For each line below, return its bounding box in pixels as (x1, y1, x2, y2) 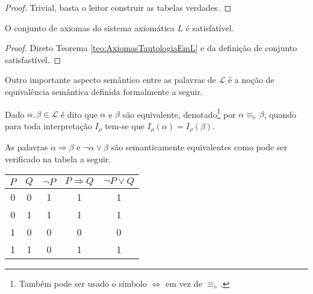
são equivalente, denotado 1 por (122, 106, 236, 120)
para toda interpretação (5, 119, 92, 132)
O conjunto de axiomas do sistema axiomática (5, 21, 175, 34)
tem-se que (105, 119, 144, 132)
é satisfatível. (185, 21, 234, 34)
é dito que (60, 108, 98, 120)
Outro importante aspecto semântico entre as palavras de (5, 73, 216, 86)
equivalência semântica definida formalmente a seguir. (5, 85, 203, 97)
